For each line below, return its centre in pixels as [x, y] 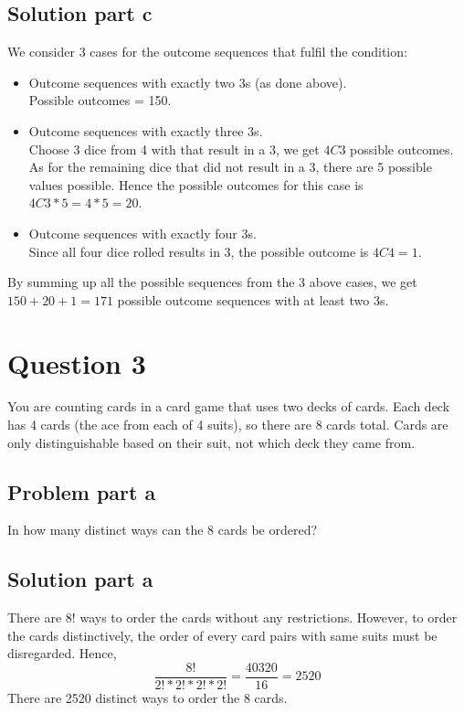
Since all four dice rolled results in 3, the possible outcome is [199, 251]
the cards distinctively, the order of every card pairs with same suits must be [222, 635]
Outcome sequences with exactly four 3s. [142, 233]
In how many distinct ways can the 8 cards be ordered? [163, 530]
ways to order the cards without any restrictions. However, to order [269, 617]
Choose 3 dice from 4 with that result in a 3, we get [174, 149]
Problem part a [82, 491]
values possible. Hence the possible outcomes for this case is [196, 184]
